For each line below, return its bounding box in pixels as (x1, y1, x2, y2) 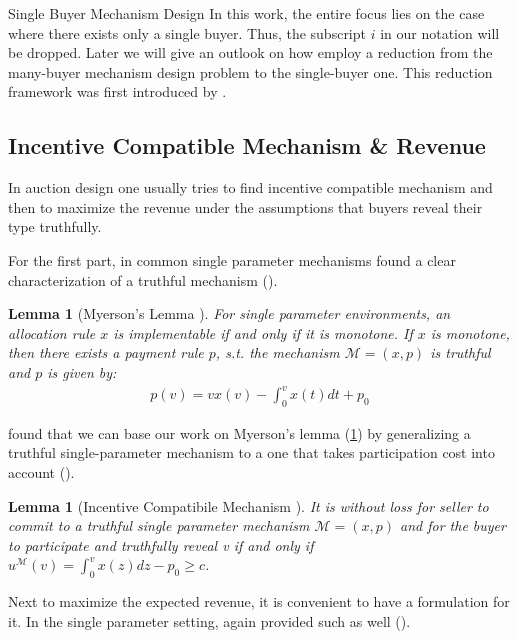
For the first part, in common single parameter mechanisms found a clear (8, 249, 456, 270)
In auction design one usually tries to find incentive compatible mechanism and (8, 177, 493, 198)
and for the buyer (400, 515, 506, 536)
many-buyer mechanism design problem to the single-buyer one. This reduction (8, 61, 493, 82)
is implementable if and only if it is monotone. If (113, 322, 413, 343)
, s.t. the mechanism (215, 342, 340, 363)
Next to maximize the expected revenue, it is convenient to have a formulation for (8, 591, 510, 612)
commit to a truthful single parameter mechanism (8, 515, 310, 536)
